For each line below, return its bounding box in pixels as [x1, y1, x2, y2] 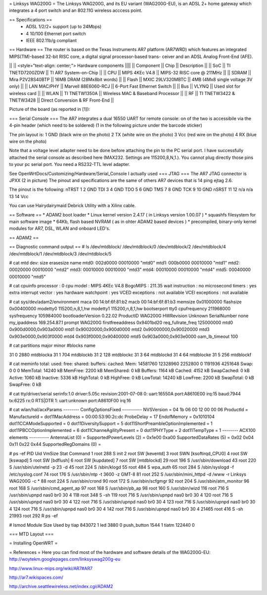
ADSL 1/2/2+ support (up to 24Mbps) [26, 24, 102, 30]
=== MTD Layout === [9, 531, 54, 537]
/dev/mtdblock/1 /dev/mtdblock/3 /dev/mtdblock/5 [9, 251, 112, 257]
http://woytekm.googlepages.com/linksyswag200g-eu [9, 556, 121, 562]
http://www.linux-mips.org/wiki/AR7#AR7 [9, 565, 93, 571]
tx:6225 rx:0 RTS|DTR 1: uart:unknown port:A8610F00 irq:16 [9, 397, 131, 403]
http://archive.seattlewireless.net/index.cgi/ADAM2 [9, 584, 113, 590]
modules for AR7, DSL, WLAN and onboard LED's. [9, 225, 111, 231]
